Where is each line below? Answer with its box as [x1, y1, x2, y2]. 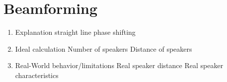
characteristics [15, 70, 59, 80]
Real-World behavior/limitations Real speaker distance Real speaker [15, 60, 224, 71]
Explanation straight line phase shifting [15, 27, 136, 37]
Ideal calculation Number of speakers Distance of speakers [15, 43, 192, 54]
